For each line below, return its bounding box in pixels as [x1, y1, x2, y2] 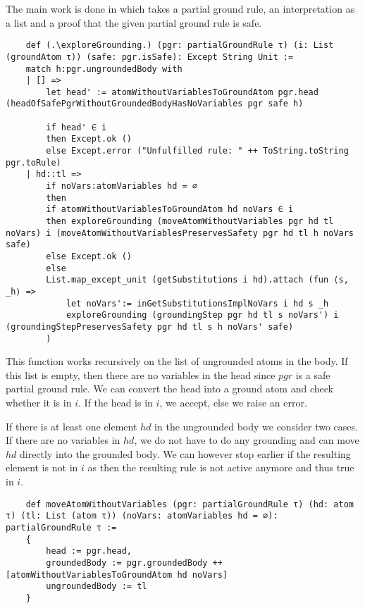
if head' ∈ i [46, 122, 107, 132]
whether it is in [6, 395, 72, 410]
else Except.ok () [46, 252, 132, 261]
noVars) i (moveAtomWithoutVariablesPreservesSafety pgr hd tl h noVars [6, 228, 354, 238]
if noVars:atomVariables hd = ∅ [46, 181, 198, 192]
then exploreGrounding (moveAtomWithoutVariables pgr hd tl [46, 216, 334, 227]
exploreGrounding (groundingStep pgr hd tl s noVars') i [66, 310, 339, 321]
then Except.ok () [46, 134, 132, 144]
